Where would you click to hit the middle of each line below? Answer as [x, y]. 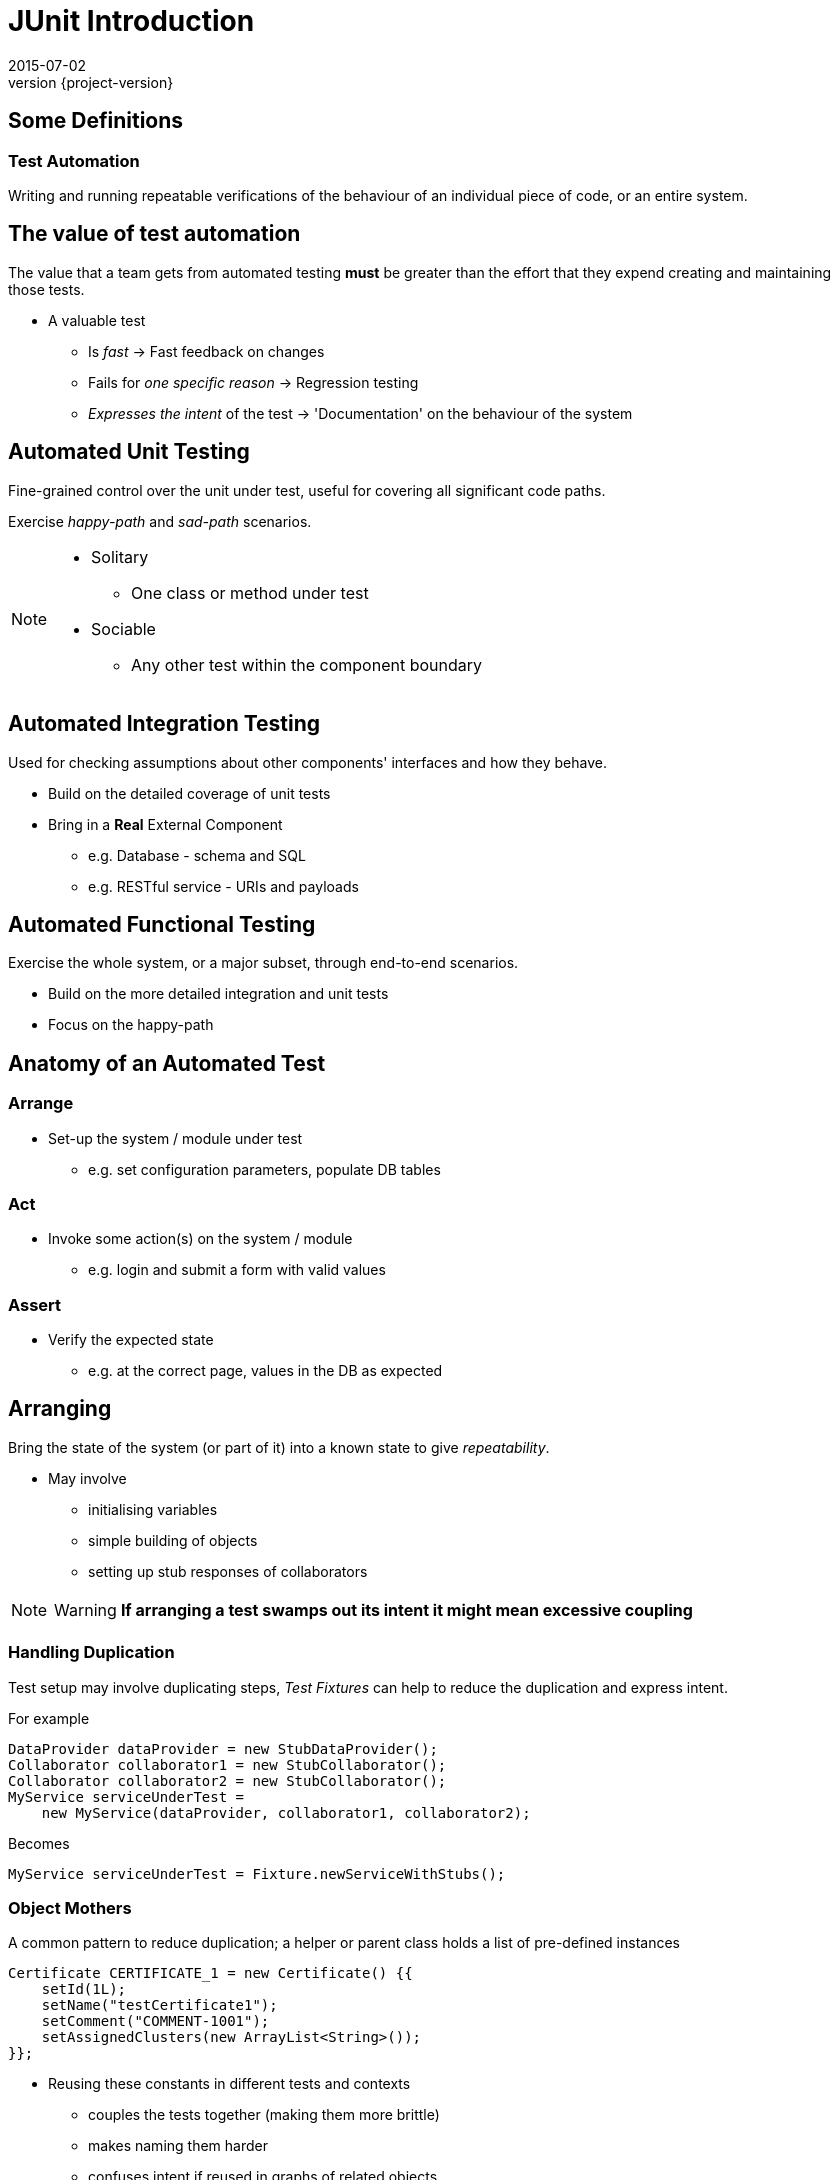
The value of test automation [154, 234]
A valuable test [97, 320]
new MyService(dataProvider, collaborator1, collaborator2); [286, 1812]
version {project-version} [91, 82]
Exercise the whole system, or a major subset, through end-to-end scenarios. [263, 963]
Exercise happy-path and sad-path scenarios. [160, 521]
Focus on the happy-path [131, 1025]
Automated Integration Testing [164, 724]
